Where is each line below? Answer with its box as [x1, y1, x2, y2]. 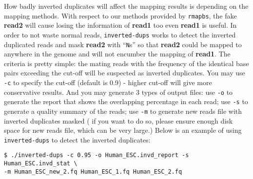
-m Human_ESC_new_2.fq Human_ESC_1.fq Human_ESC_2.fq [4, 168, 182, 175]
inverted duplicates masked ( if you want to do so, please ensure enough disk [4, 115, 233, 125]
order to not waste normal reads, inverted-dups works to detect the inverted [4, 29, 236, 39]
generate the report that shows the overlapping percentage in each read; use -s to [4, 96, 248, 107]
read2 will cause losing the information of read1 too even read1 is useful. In [4, 20, 237, 30]
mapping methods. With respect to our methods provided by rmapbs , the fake [4, 10, 237, 20]
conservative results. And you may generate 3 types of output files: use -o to [4, 87, 233, 97]
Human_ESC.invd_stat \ [4, 160, 78, 167]
